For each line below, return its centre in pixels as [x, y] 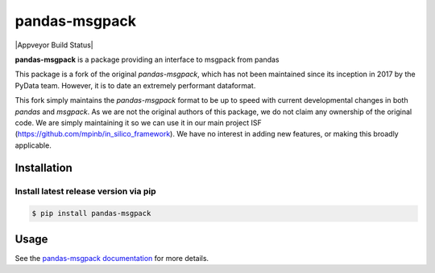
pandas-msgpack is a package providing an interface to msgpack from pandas [147, 59]
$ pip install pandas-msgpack [91, 214]
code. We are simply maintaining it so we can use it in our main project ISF [138, 122]
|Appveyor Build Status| [54, 45]
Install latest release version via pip [85, 191]
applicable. [33, 145]
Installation [43, 168]
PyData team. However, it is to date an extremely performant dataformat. [135, 85]
